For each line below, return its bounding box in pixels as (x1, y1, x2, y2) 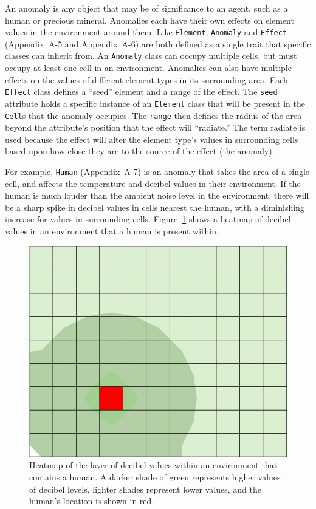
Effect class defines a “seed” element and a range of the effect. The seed (5, 85, 278, 98)
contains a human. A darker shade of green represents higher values (29, 470, 281, 483)
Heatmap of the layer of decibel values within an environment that (29, 459, 278, 471)
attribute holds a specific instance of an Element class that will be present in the (5, 97, 305, 109)
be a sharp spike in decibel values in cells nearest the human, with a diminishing (5, 200, 304, 213)
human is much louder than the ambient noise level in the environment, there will (5, 189, 309, 202)
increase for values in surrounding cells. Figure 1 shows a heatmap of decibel (5, 213, 291, 225)
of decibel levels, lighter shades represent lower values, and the (29, 482, 262, 495)
